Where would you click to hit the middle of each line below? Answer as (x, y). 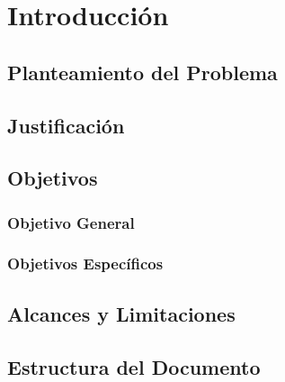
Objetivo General (71, 222)
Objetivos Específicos (85, 264)
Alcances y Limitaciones (121, 313)
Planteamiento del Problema (142, 72)
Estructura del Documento (134, 366)
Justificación (66, 125)
